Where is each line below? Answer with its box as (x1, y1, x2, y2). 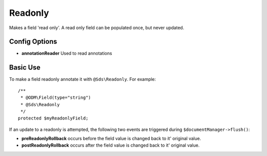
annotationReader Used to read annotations (21, 50, 112, 56)
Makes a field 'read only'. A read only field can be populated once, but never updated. (9, 25, 184, 31)
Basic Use (9, 63, 41, 72)
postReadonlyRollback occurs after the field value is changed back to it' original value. (21, 142, 200, 148)
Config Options (9, 38, 57, 46)
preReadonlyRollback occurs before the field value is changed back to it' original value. (21, 136, 201, 142)
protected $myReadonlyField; (18, 116, 89, 121)
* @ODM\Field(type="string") (20, 95, 91, 101)
